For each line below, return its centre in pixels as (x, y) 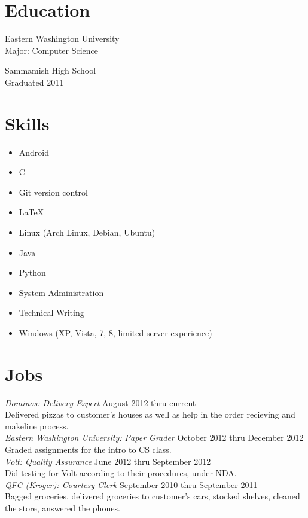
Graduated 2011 (34, 82)
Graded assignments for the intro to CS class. (88, 450)
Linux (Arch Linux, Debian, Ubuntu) (87, 232)
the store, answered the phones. (62, 508)
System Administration (61, 292)
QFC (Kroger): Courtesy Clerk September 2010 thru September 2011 (131, 484)
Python (32, 272)
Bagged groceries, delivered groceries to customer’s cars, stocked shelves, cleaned (153, 496)
